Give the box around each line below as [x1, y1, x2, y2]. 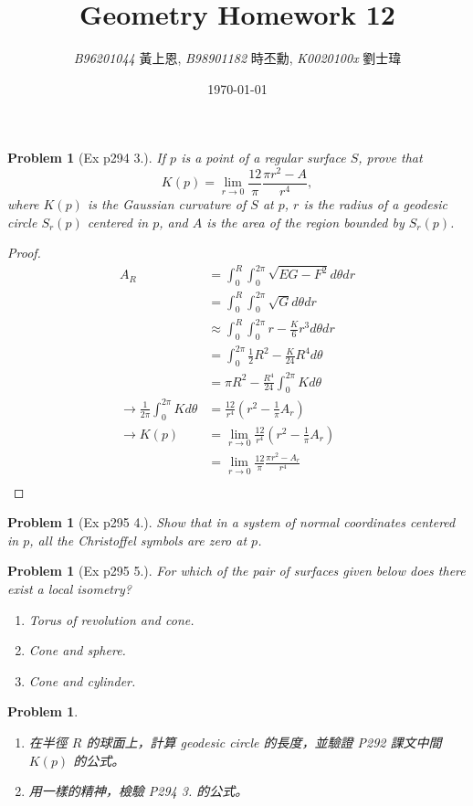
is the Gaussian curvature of [87, 195, 247, 214]
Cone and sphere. [28, 641, 126, 660]
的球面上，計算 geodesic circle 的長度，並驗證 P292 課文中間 [86, 732, 442, 751]
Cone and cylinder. [28, 671, 136, 690]
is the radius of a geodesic [303, 195, 448, 214]
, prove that [358, 148, 423, 167]
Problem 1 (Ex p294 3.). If [7, 148, 166, 167]
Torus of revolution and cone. [28, 610, 194, 629]
